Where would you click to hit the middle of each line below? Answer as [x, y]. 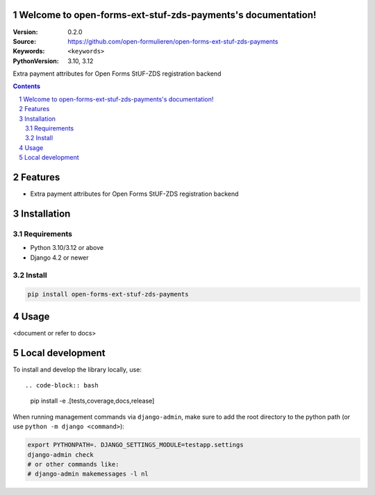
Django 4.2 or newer [60, 258]
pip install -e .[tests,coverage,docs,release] [92, 401]
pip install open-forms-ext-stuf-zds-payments [108, 294]
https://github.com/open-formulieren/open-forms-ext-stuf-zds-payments [173, 41]
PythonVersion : [36, 61]
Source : [25, 41]
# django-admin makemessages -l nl [88, 474]
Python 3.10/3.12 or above [67, 248]
